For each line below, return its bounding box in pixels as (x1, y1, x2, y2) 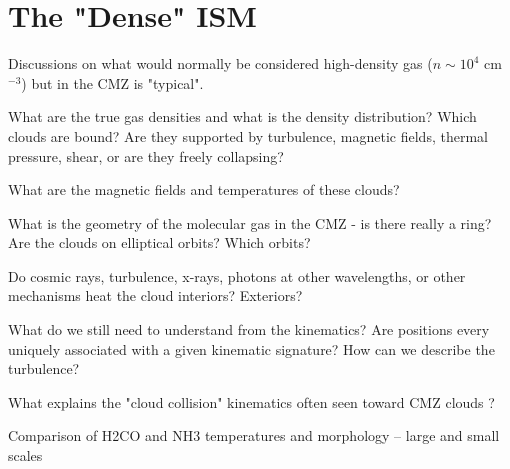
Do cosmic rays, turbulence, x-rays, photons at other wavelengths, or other (8, 265, 466, 286)
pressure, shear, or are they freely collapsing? (8, 145, 284, 166)
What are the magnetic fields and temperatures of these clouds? (8, 179, 400, 200)
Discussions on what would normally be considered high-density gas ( (8, 53, 433, 74)
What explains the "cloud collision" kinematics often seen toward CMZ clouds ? (8, 391, 495, 412)
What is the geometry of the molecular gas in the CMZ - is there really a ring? (8, 212, 492, 233)
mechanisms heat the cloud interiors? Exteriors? (8, 285, 303, 306)
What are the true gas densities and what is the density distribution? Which (8, 106, 477, 127)
